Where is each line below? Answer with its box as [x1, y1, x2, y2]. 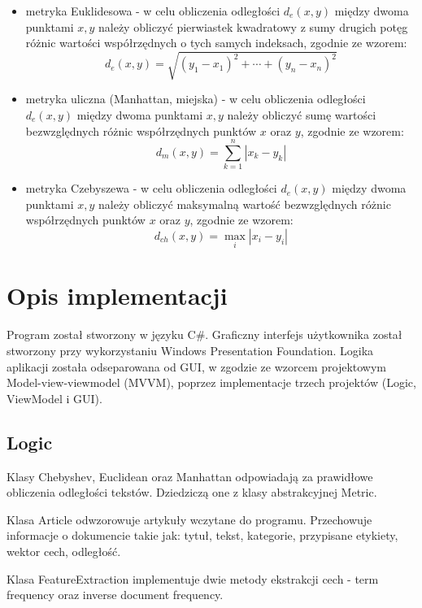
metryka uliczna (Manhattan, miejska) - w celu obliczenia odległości [25, 90, 366, 107]
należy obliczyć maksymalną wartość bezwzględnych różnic [98, 195, 391, 212]
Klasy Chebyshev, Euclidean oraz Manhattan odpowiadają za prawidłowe [7, 467, 373, 484]
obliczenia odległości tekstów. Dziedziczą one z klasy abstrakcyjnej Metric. [7, 484, 377, 501]
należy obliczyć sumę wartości [227, 106, 376, 123]
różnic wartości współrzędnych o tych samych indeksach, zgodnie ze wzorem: [25, 34, 407, 51]
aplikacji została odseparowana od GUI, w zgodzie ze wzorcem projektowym [7, 358, 387, 375]
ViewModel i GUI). [7, 389, 102, 406]
